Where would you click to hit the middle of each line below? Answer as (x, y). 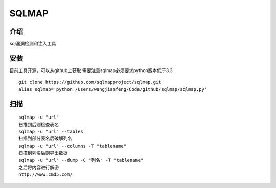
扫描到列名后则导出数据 (43, 153)
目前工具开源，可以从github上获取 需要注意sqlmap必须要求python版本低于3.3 (91, 70)
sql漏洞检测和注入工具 (33, 44)
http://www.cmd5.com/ (45, 174)
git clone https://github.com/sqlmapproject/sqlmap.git (90, 82)
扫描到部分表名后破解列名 (45, 139)
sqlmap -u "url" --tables (51, 131)
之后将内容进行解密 (39, 167)
